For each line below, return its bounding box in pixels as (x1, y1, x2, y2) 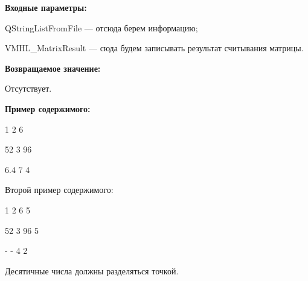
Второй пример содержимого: (5, 183, 114, 196)
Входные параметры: (5, 1, 87, 13)
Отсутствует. (5, 82, 52, 95)
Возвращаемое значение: (5, 62, 101, 74)
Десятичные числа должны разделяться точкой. (5, 264, 179, 277)
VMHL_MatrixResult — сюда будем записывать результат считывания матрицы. (5, 42, 304, 54)
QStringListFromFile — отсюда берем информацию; (5, 21, 198, 34)
